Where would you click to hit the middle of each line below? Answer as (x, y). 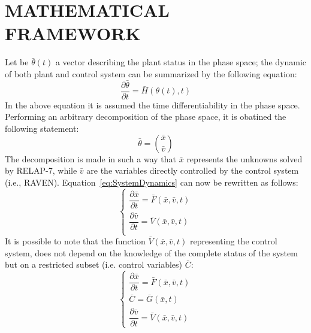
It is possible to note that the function (75, 241)
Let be (17, 62)
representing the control (234, 241)
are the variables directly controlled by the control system (193, 170)
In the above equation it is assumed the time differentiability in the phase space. (153, 105)
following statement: (42, 128)
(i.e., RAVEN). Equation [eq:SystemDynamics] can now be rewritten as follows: (152, 182)
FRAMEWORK (73, 33)
